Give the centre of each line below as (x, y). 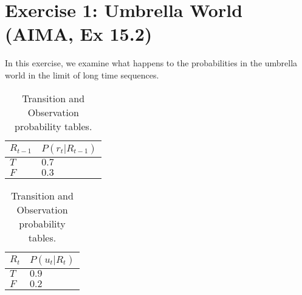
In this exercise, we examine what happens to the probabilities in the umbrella (151, 63)
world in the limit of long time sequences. (82, 75)
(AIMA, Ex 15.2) (79, 34)
